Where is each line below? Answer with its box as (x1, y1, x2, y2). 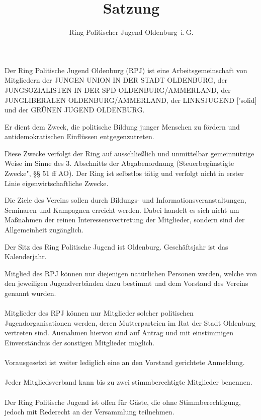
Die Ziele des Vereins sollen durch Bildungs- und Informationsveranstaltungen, (5, 195, 246, 205)
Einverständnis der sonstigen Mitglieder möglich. (5, 337, 155, 347)
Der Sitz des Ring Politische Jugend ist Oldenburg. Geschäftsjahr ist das (5, 241, 228, 252)
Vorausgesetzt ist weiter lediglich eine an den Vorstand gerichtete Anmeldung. (5, 357, 245, 368)
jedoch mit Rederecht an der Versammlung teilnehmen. (5, 406, 175, 417)
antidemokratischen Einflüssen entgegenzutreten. (5, 131, 154, 142)
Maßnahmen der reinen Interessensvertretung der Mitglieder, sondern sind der (5, 214, 245, 225)
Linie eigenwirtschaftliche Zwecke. (5, 177, 109, 188)
